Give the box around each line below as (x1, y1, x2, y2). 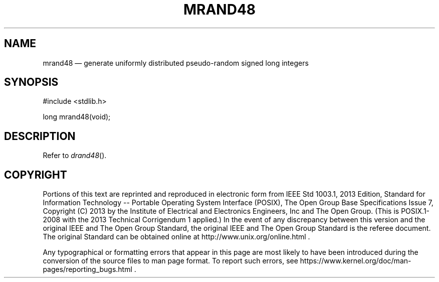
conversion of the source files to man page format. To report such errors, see (43, 256, 298, 265)
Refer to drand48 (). (43, 151, 107, 160)
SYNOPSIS (4, 76, 59, 89)
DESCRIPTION (4, 129, 76, 143)
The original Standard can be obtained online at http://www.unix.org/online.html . (43, 232, 310, 241)
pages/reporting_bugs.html (43, 265, 132, 274)
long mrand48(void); (43, 112, 111, 121)
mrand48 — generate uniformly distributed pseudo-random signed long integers (43, 58, 309, 67)
